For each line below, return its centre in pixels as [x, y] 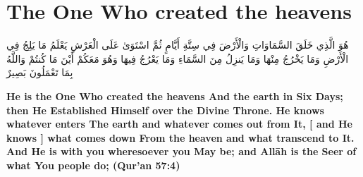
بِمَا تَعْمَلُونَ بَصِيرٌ [40, 72]
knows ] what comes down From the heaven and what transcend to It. [180, 137]
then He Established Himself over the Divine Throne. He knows [165, 110]
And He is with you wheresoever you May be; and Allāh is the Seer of [181, 151]
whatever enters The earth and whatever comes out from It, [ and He [179, 124]
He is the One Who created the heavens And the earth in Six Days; [175, 96]
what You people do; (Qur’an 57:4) [93, 165]
